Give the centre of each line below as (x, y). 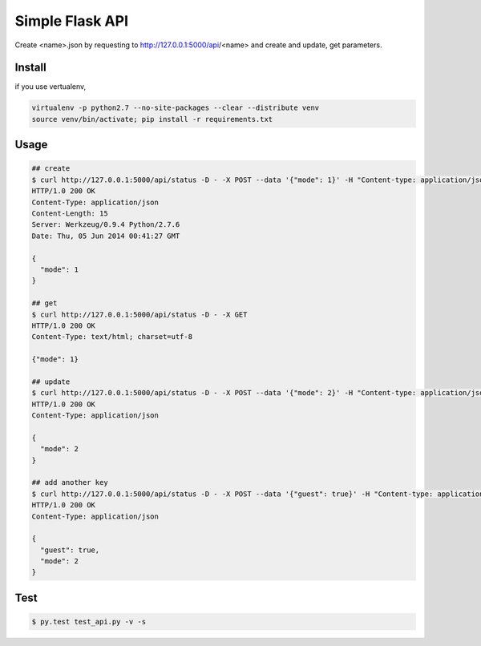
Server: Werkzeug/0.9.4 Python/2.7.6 (106, 225)
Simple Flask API (71, 21)
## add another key (70, 482)
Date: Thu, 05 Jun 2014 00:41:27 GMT (106, 236)
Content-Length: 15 (70, 213)
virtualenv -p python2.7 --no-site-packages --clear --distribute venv (176, 108)
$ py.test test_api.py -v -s (89, 622)
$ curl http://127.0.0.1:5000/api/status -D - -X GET (139, 314)
